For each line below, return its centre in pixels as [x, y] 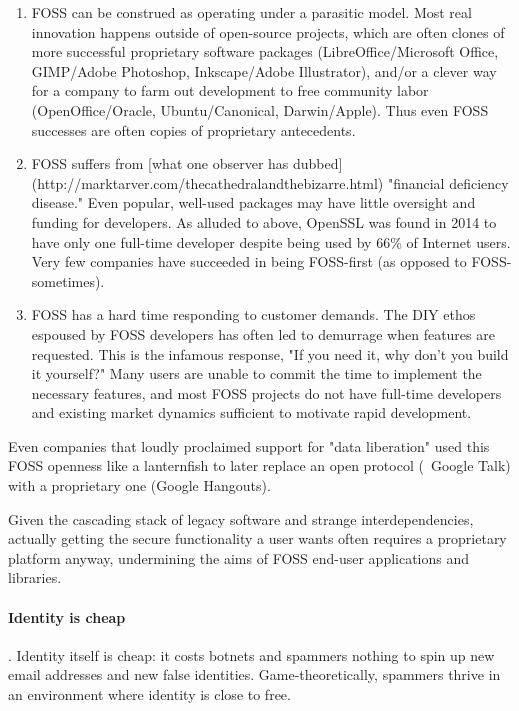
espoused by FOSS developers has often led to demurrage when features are [263, 333]
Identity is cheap [67, 616]
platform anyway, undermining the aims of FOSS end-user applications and [239, 557]
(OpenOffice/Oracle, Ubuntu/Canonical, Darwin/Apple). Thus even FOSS [260, 109]
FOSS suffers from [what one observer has [160, 163]
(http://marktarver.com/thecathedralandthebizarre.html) [207, 182]
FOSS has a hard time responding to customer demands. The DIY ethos [253, 314]
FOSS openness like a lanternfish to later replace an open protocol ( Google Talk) [259, 465]
